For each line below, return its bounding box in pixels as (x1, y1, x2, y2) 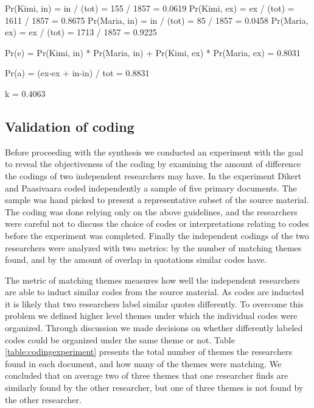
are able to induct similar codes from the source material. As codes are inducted (5, 285, 304, 298)
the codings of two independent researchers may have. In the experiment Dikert (5, 169, 302, 182)
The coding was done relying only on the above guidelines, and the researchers (5, 205, 298, 218)
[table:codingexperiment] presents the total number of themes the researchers (5, 345, 292, 358)
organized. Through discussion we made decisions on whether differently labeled (5, 321, 303, 334)
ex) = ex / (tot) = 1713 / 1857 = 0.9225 (5, 26, 157, 38)
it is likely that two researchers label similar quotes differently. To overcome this (5, 297, 304, 310)
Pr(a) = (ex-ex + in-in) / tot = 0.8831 (5, 66, 150, 79)
